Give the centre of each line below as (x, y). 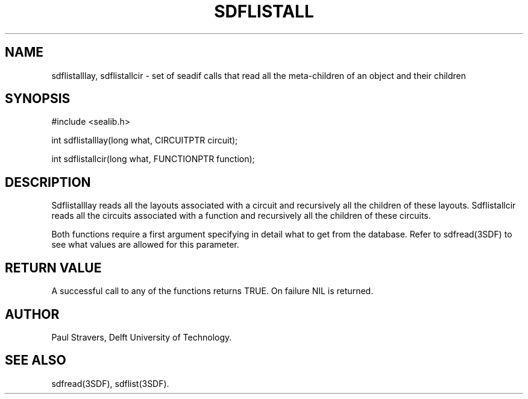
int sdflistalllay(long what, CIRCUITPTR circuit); (145, 140)
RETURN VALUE (53, 268)
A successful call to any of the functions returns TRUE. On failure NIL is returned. (212, 291)
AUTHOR (32, 314)
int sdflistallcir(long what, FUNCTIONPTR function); (153, 159)
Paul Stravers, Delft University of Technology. (142, 337)
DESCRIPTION (48, 182)
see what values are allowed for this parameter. (145, 245)
